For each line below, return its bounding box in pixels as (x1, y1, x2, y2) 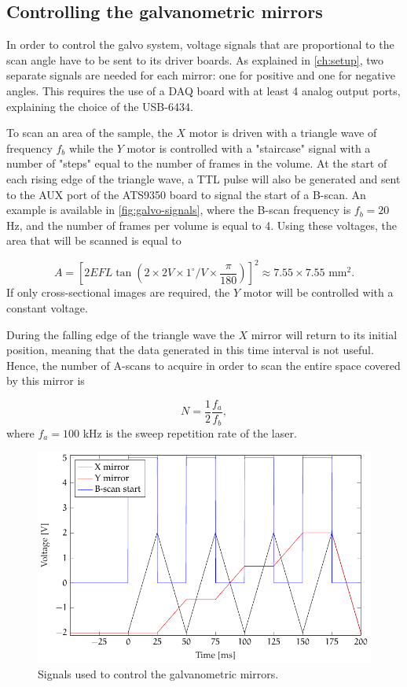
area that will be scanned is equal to (6, 232, 181, 249)
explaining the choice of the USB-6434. (6, 98, 193, 114)
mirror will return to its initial (251, 326, 398, 342)
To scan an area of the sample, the (6, 124, 173, 141)
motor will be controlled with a (243, 284, 394, 301)
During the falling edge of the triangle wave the (6, 326, 235, 342)
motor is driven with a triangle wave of (189, 124, 377, 141)
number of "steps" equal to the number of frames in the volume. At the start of (6, 155, 387, 172)
